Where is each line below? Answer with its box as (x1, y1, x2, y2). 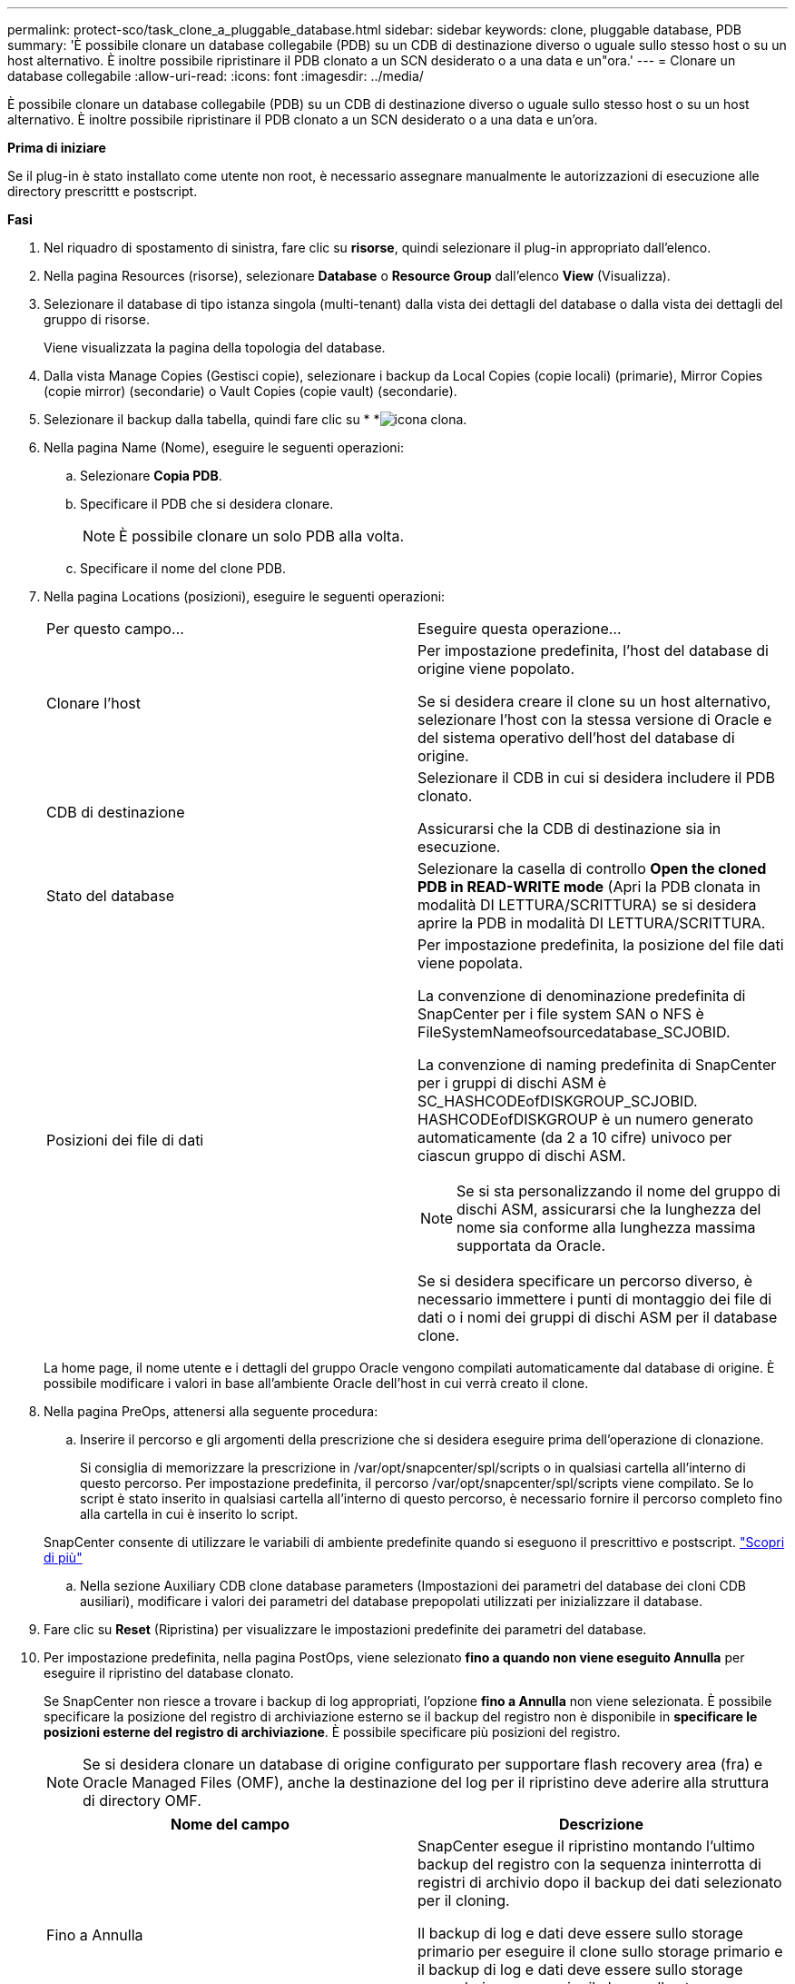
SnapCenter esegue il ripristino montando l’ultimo (417, 1837, 755, 1855)
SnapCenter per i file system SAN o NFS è (417, 1005, 704, 1023)
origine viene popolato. (417, 660, 575, 678)
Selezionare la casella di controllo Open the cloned (417, 859, 767, 878)
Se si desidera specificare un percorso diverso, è (417, 1272, 753, 1290)
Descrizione (558, 1815, 644, 1833)
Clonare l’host (46, 694, 141, 712)
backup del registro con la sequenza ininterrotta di (417, 1855, 761, 1873)
